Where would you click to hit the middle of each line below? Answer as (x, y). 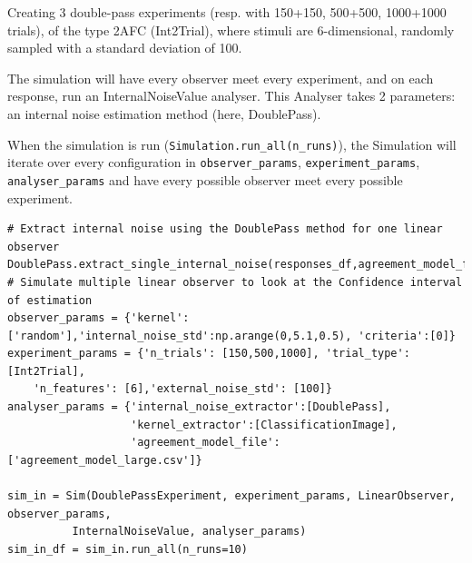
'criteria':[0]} (407, 336)
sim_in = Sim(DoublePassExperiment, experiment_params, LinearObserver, (231, 496)
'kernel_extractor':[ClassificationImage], (264, 425)
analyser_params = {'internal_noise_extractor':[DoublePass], (199, 407)
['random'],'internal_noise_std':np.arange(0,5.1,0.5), (180, 336)
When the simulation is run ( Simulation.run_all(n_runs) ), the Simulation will (232, 144)
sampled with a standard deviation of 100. (125, 48)
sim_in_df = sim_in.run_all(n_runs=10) (128, 549)
